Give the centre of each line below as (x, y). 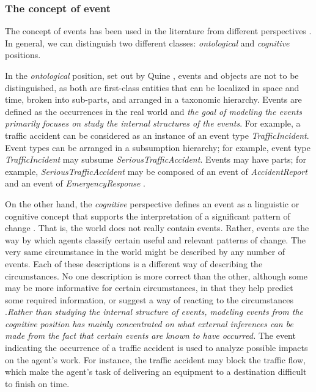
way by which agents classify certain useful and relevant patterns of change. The (156, 239)
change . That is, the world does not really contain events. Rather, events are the (157, 228)
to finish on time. (37, 383)
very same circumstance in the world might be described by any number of (145, 252)
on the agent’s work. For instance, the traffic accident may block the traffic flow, (156, 359)
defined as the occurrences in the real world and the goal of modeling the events (154, 111)
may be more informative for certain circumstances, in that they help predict (149, 288)
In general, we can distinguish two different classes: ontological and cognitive (147, 43)
